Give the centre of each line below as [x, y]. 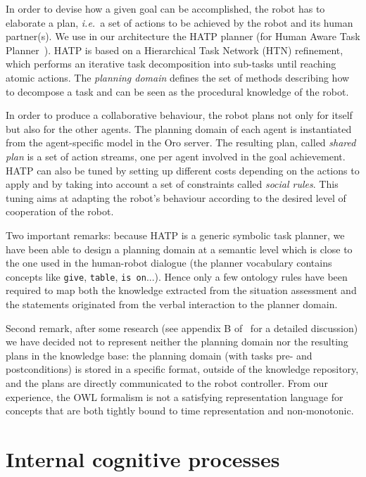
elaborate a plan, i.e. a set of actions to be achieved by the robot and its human [179, 22]
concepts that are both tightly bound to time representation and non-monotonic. [180, 411]
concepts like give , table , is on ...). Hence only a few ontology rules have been [177, 276]
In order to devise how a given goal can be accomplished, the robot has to [165, 8]
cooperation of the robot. [60, 211]
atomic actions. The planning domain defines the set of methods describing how [178, 77]
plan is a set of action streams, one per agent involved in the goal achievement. [176, 156]
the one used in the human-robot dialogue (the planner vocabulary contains [169, 263]
